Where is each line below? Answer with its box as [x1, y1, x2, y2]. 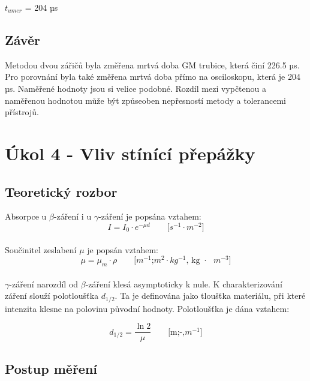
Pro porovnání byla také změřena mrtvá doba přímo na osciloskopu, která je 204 [5, 70, 300, 83]
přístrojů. [5, 106, 39, 118]
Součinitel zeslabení [5, 243, 77, 256]
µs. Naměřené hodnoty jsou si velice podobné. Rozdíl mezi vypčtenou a [5, 82, 267, 94]
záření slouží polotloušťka [5, 289, 99, 302]
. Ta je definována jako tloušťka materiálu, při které [115, 289, 306, 302]
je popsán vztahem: [87, 243, 158, 256]
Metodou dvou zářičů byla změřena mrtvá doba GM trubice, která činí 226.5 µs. [5, 58, 300, 71]
